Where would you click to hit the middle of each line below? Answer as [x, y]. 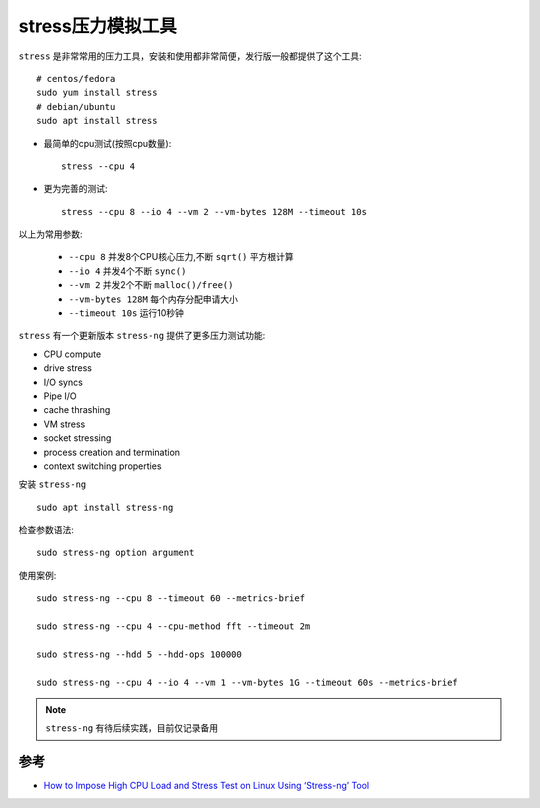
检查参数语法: [46, 530]
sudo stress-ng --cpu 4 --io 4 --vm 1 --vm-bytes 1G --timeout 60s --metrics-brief [247, 682]
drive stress [68, 368]
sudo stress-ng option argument [115, 553]
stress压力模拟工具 [97, 26]
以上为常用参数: [51, 234]
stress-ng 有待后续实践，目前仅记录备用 [132, 728]
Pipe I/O [60, 396]
